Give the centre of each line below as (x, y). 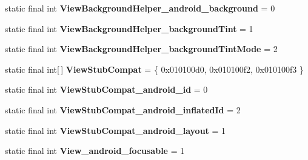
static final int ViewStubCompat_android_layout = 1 (115, 130)
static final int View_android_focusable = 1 (95, 151)
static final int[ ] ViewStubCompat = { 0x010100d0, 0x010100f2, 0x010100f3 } (154, 69)
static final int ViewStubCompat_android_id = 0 (106, 89)
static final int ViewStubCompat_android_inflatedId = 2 (123, 109)
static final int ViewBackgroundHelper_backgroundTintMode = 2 (141, 49)
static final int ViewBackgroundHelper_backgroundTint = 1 (129, 28)
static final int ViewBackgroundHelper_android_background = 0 (140, 8)
